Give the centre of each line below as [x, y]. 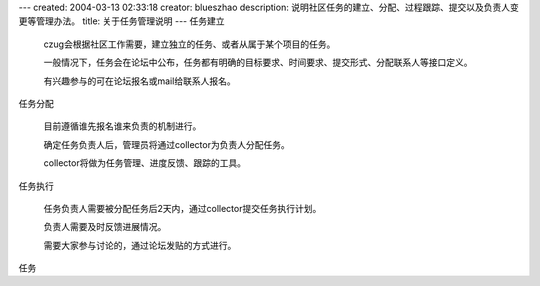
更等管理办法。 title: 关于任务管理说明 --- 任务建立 [121, 21]
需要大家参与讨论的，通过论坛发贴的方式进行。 [140, 245]
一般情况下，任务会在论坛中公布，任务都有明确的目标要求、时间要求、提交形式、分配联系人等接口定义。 [258, 62]
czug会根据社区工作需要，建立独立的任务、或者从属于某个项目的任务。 [189, 44]
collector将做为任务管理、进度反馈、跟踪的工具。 [145, 163]
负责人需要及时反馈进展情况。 [105, 227]
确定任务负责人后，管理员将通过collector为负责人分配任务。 [166, 144]
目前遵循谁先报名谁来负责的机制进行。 [122, 126]
